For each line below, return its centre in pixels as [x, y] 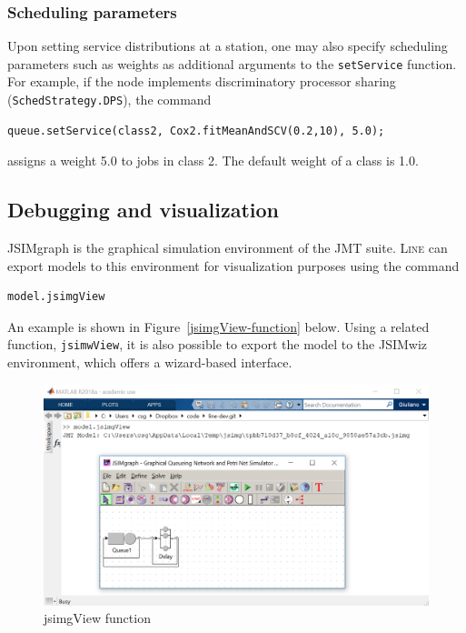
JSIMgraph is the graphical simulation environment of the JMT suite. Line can [228, 248]
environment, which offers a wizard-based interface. [150, 362]
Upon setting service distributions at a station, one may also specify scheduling [228, 46]
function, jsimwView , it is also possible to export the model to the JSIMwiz [218, 344]
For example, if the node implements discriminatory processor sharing [202, 81]
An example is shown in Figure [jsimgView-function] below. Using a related [218, 326]
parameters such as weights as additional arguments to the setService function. [232, 63]
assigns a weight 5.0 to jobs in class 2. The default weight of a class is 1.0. [213, 161]
